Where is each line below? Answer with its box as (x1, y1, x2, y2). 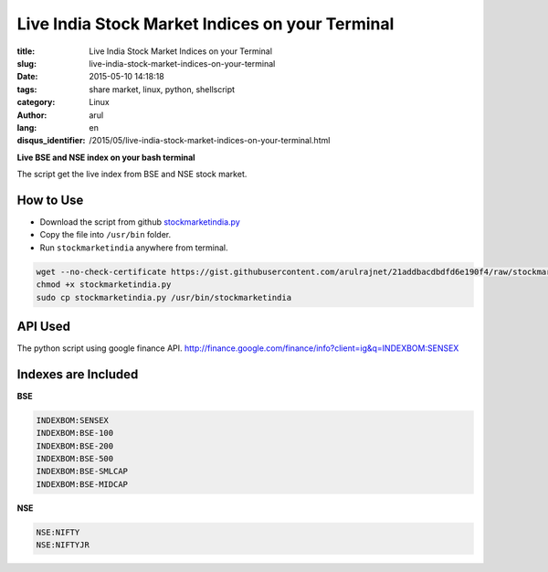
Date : (16, 71, 38, 82)
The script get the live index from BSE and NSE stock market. (16, 169, 248, 180)
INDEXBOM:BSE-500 (36, 453, 114, 464)
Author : (16, 110, 47, 121)
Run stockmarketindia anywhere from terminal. (39, 242, 228, 253)
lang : (16, 122, 37, 132)
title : (16, 46, 36, 57)
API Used (16, 318, 71, 334)
